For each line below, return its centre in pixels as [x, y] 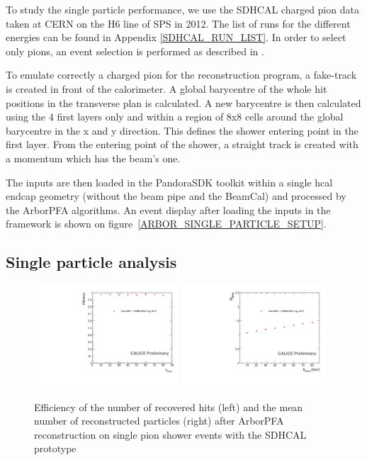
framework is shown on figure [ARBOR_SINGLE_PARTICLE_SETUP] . [166, 224]
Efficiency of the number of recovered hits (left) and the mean [169, 406]
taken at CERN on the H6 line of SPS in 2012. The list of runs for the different [178, 23]
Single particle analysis [91, 262]
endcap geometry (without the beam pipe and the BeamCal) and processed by [176, 196]
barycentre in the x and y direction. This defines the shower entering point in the [182, 130]
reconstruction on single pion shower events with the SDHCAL [170, 434]
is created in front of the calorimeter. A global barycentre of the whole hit [166, 88]
